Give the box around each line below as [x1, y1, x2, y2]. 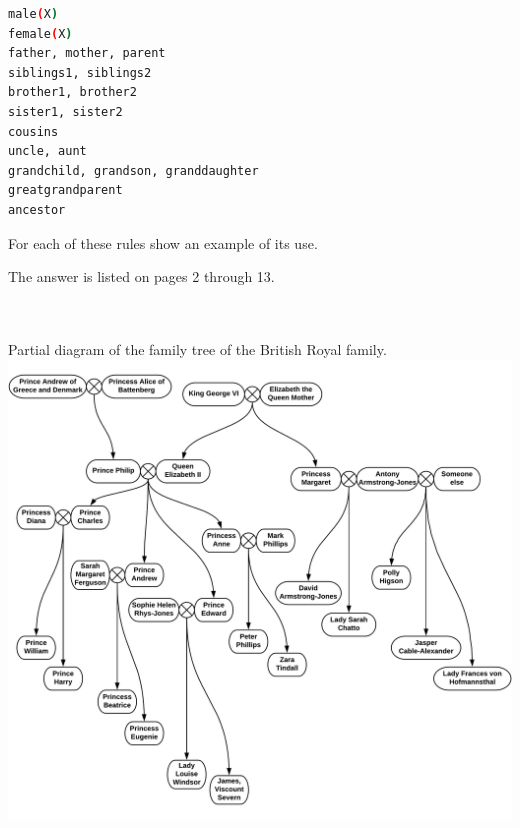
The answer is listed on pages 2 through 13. [8, 266, 275, 287]
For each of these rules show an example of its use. [8, 232, 318, 253]
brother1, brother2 [8, 85, 137, 100]
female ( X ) [8, 26, 73, 41]
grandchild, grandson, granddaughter [8, 163, 259, 178]
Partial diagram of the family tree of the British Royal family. [8, 338, 387, 359]
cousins [8, 124, 59, 139]
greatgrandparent [8, 183, 123, 198]
